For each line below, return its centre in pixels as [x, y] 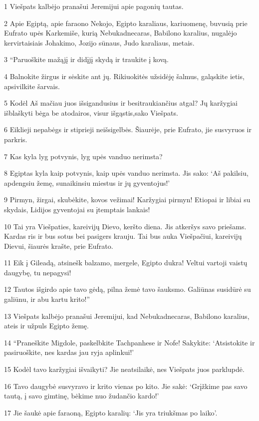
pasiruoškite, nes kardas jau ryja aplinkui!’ [69, 352]
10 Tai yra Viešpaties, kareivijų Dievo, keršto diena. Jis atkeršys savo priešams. [125, 226]
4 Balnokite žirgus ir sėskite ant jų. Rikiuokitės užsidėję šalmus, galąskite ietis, [124, 76]
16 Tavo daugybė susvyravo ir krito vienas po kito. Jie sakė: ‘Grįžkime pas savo [126, 386]
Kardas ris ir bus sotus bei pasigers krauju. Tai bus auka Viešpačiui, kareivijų [123, 236]
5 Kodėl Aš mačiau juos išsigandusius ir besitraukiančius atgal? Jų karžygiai [121, 103]
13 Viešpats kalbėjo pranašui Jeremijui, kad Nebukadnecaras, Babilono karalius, [127, 316]
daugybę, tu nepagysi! [38, 272]
